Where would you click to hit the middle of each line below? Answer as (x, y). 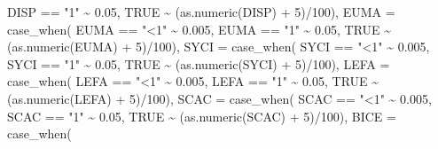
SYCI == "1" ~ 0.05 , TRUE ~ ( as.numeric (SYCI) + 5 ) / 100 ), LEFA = (199, 63)
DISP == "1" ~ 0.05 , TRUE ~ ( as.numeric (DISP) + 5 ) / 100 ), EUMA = (201, 12)
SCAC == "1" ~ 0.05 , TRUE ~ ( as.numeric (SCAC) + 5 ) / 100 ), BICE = (202, 116)
